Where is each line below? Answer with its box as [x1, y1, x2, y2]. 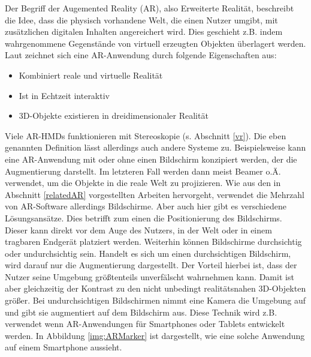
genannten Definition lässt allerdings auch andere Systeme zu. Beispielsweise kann [5, 141, 306, 154]
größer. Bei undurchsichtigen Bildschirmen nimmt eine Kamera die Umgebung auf [5, 294, 306, 307]
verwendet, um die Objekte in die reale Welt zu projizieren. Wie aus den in [5, 176, 281, 189]
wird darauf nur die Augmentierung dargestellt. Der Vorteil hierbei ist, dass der [5, 259, 297, 271]
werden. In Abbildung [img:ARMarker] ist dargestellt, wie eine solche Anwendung [5, 329, 305, 341]
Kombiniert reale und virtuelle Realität [19, 68, 163, 81]
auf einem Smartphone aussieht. [5, 341, 122, 353]
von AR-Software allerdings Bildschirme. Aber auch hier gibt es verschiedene [5, 200, 286, 212]
